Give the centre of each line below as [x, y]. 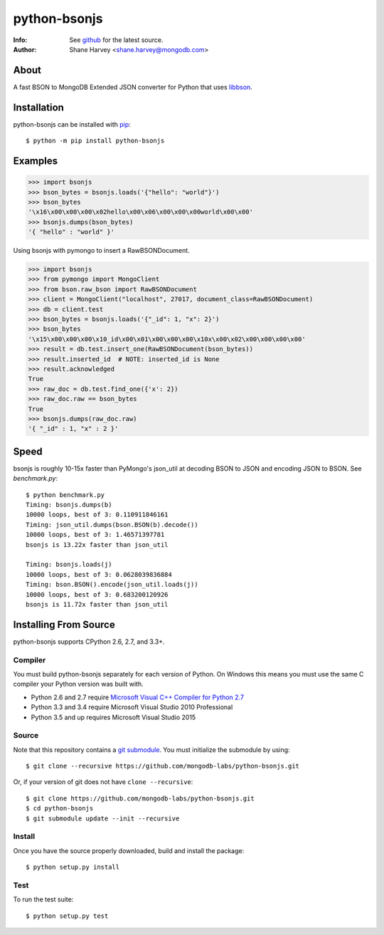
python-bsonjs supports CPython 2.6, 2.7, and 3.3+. [89, 642]
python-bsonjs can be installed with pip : [72, 124]
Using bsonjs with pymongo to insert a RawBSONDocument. [101, 251]
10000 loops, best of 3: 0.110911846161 [97, 515]
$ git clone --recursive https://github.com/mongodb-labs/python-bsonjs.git [163, 766]
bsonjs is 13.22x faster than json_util [97, 544]
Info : [20, 40]
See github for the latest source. [116, 40]
